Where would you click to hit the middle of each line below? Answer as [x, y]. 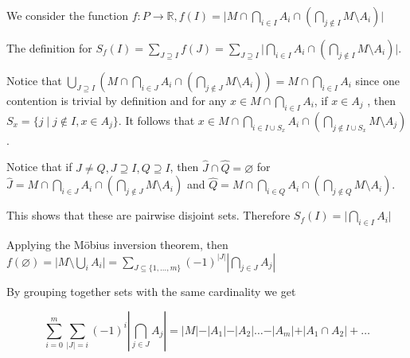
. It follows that [156, 120]
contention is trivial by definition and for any [117, 100]
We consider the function [67, 15]
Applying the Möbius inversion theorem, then [117, 244]
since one [377, 80]
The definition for [49, 48]
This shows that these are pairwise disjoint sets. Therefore [148, 215]
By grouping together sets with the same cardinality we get [151, 292]
